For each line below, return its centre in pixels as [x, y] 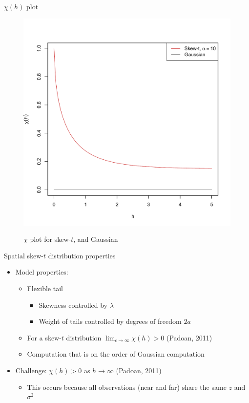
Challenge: [31, 370]
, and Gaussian [96, 239]
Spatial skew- [24, 255]
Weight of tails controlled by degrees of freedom [110, 321]
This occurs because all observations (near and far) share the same [127, 387]
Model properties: [42, 272]
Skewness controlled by [73, 305]
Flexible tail [45, 288]
